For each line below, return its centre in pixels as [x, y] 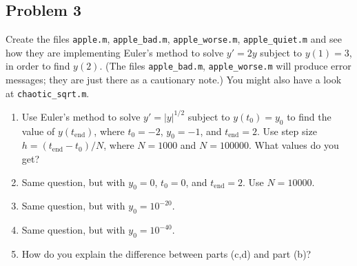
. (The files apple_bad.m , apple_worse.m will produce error [225, 66]
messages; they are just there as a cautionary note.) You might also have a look [174, 80]
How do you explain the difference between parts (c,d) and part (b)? [166, 254]
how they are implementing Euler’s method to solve [115, 52]
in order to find [38, 66]
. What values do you [294, 145]
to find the [309, 116]
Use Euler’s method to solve [81, 116]
